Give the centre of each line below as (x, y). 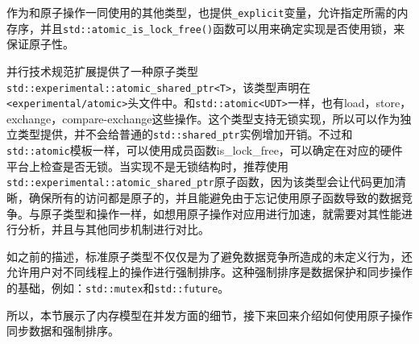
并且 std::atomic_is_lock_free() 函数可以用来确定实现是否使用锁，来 (222, 28)
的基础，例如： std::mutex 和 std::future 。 (118, 287)
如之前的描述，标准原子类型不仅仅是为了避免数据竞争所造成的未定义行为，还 (209, 256)
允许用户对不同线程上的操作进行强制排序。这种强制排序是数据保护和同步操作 (209, 272)
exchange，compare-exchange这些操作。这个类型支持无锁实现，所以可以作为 (203, 118)
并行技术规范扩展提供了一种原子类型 (102, 70)
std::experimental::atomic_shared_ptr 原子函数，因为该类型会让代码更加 (201, 182)
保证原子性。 (40, 44)
